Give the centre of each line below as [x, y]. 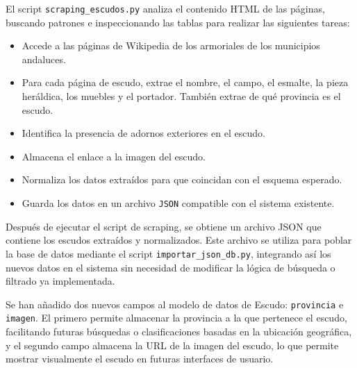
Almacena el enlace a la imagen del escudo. [114, 156]
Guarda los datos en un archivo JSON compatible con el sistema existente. [178, 203]
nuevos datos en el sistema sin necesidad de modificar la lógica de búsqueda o [171, 267]
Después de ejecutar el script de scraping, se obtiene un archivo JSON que [164, 226]
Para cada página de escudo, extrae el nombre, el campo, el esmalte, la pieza [185, 82]
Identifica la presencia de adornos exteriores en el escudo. [143, 133]
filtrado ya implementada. [60, 281]
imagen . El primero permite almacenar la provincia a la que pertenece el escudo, [176, 318]
